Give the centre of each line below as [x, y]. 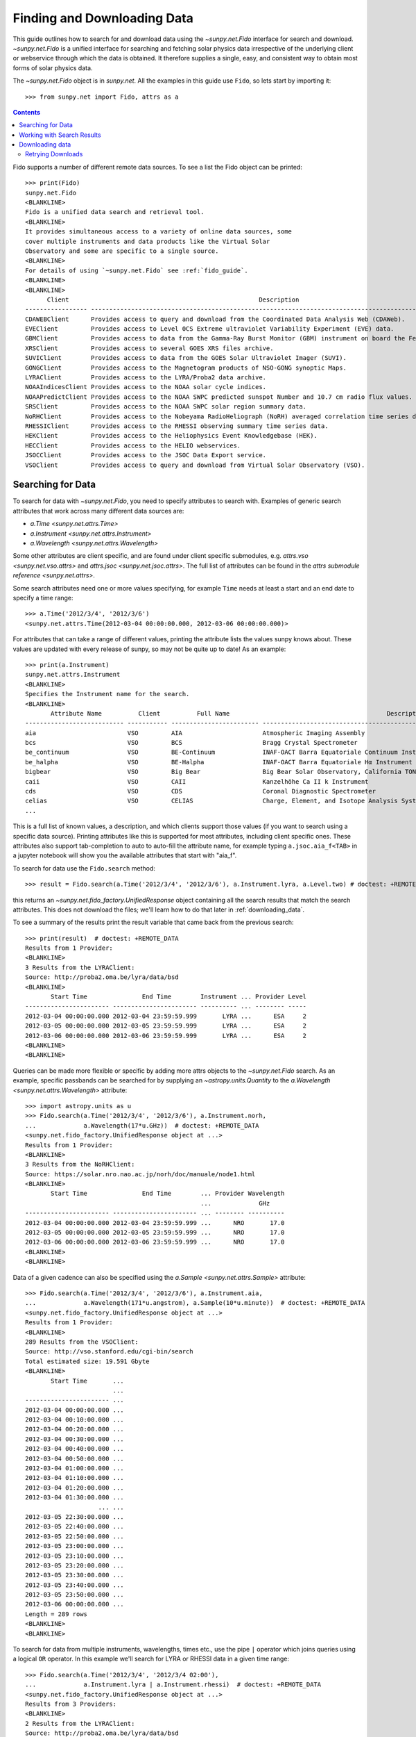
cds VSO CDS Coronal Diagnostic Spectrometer [201, 791]
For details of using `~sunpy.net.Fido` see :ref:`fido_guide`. [137, 270]
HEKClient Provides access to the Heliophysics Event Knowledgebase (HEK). [172, 436]
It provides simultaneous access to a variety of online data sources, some [159, 232]
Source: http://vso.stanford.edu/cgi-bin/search [109, 1352]
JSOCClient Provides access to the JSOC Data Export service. [146, 455]
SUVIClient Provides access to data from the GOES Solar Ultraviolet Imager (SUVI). [186, 358]
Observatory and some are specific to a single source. [122, 251]
